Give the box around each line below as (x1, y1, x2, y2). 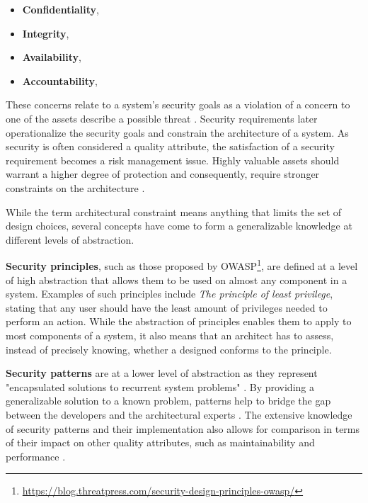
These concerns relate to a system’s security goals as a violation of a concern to (6, 97, 350, 112)
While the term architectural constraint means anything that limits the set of (6, 204, 342, 219)
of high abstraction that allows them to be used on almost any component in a (6, 272, 347, 287)
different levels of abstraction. (6, 232, 134, 247)
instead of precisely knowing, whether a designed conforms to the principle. (6, 341, 332, 356)
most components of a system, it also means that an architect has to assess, (6, 327, 334, 342)
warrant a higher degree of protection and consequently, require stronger (6, 166, 320, 181)
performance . (6, 448, 66, 463)
